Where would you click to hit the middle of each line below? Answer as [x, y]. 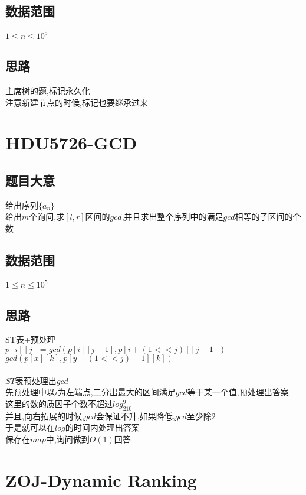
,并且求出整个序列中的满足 [172, 216]
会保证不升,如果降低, [135, 416]
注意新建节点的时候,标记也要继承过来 [77, 102]
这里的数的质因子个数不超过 [59, 403]
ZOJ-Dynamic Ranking [101, 479]
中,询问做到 [68, 439]
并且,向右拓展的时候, [45, 416]
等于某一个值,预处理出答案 [238, 392]
